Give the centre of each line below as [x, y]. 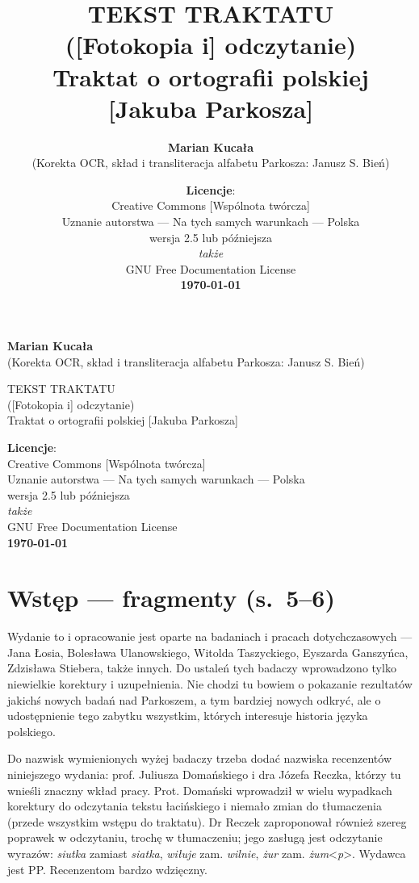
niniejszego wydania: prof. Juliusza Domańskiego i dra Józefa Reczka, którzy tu [204, 774]
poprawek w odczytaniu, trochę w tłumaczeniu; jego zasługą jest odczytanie [195, 837]
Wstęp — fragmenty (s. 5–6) [171, 598]
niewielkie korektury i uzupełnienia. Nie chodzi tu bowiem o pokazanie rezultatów [210, 684]
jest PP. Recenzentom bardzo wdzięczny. [108, 869]
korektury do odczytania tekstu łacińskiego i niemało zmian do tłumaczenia [195, 806]
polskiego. [31, 731]
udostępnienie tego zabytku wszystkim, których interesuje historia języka [188, 716]
